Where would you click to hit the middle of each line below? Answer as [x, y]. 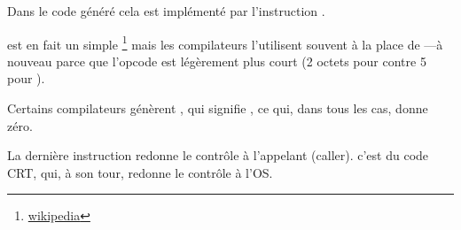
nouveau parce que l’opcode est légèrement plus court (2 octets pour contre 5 [217, 61]
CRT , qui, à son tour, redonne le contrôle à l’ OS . [140, 172]
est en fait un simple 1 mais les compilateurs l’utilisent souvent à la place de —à [225, 42]
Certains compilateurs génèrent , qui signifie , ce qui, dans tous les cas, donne [218, 108]
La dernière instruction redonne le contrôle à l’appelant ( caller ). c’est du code [218, 155]
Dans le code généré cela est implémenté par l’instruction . [166, 11]
